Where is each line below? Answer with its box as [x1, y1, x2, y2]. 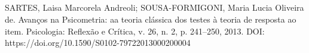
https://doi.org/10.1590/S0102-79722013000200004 [5, 36, 191, 49]
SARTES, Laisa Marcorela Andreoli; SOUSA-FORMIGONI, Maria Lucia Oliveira [5, 1, 304, 14]
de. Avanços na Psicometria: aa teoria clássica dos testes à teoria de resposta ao [5, 13, 296, 25]
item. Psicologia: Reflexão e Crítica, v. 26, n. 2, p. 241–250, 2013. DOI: [5, 24, 265, 37]
